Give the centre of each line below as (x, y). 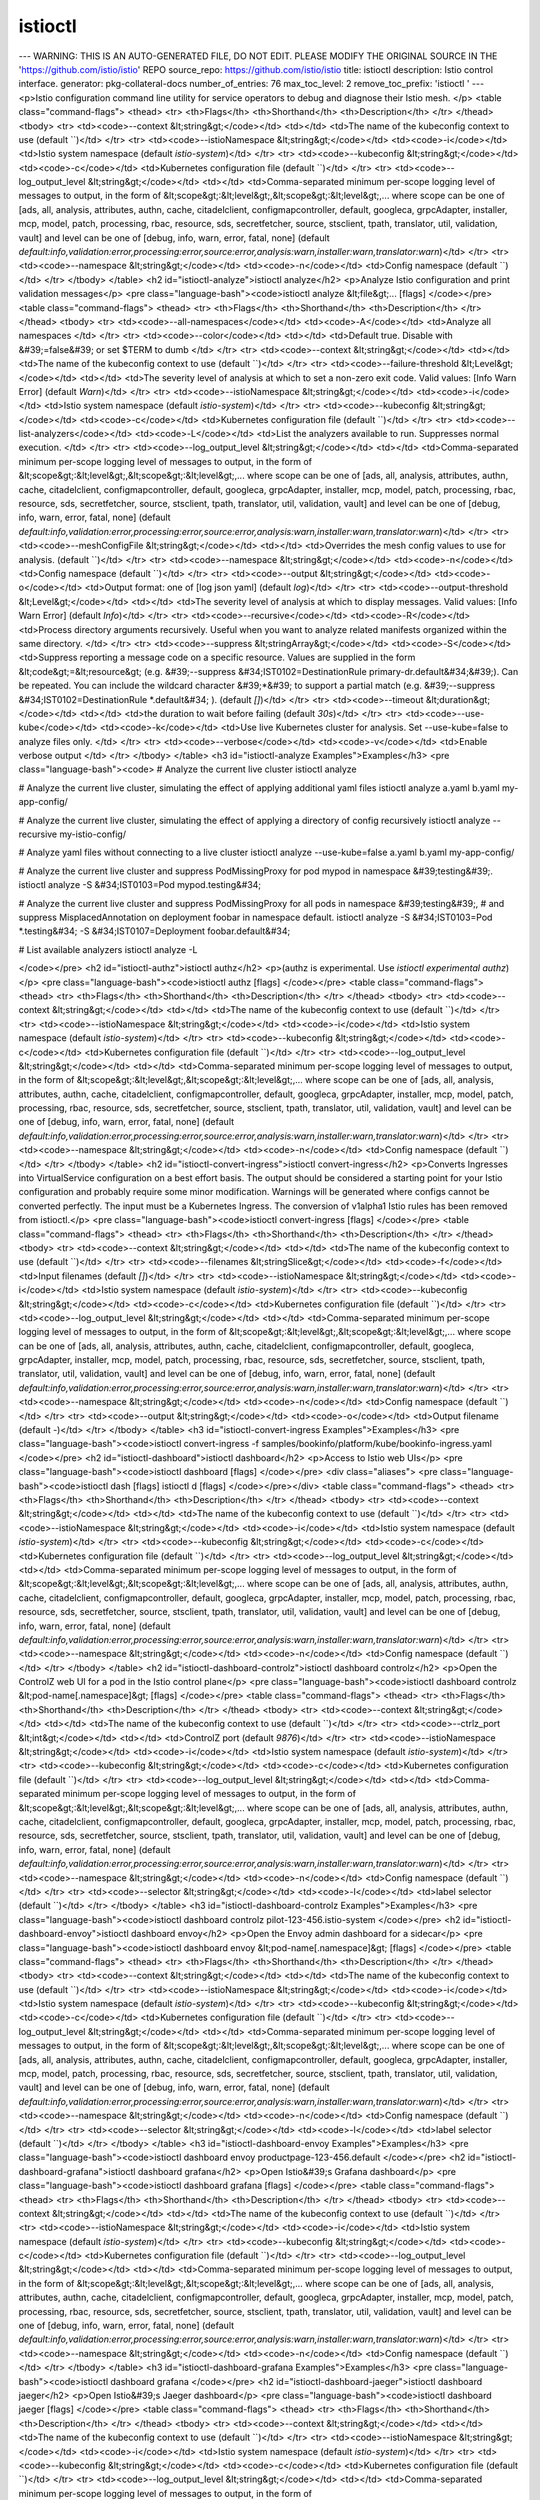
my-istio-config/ (93, 834)
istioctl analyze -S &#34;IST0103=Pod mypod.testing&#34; (140, 885)
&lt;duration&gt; (457, 699)
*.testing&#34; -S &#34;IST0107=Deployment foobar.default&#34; (154, 931)
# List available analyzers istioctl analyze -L (108, 949)
